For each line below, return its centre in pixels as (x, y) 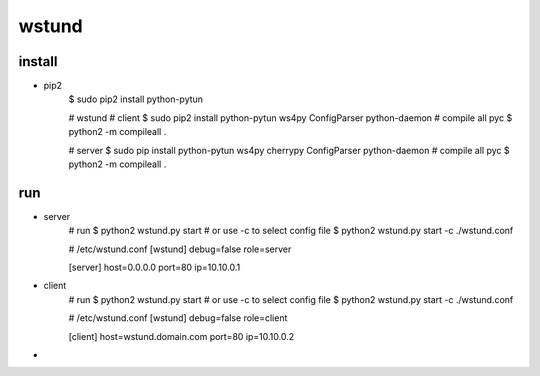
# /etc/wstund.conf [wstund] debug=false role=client (178, 318)
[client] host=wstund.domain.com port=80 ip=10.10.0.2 (181, 336)
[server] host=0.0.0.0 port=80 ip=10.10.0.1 (154, 267)
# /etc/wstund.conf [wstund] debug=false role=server (180, 249)
